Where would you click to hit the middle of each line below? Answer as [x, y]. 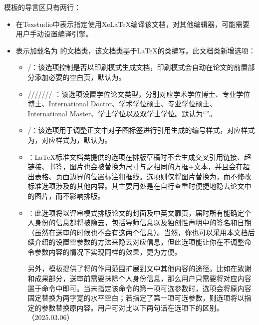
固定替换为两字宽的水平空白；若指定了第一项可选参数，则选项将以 [136, 298]
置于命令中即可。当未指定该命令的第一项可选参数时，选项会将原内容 [139, 288]
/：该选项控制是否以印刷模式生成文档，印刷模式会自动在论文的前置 [138, 67]
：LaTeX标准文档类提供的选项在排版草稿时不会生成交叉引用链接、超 [139, 157]
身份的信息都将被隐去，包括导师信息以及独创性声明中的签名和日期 [143, 222]
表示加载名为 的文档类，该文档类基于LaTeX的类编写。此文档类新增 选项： [135, 50]
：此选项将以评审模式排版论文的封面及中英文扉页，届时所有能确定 [136, 212]
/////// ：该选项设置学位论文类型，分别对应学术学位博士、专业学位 [139, 94]
